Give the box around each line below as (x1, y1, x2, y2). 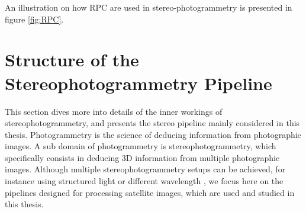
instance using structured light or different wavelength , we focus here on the (5, 175, 284, 187)
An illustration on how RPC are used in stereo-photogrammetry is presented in (5, 1, 292, 13)
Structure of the (5, 47, 139, 72)
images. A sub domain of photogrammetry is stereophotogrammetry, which (5, 140, 276, 152)
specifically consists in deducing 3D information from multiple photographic (5, 151, 280, 163)
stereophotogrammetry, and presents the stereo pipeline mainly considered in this (5, 117, 300, 129)
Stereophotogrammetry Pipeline (5, 70, 272, 95)
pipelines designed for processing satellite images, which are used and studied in (5, 186, 295, 198)
